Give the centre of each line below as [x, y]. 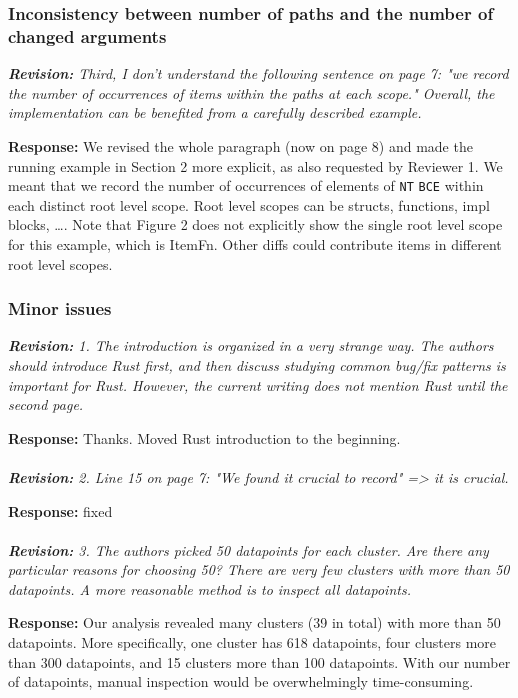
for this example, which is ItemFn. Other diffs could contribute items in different [255, 243]
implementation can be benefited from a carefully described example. [215, 112]
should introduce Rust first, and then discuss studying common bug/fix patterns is [257, 364]
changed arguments [87, 35]
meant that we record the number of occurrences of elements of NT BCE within [246, 185]
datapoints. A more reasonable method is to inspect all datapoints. [209, 588]
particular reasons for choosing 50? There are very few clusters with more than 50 [259, 569]
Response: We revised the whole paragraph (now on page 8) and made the [240, 145]
